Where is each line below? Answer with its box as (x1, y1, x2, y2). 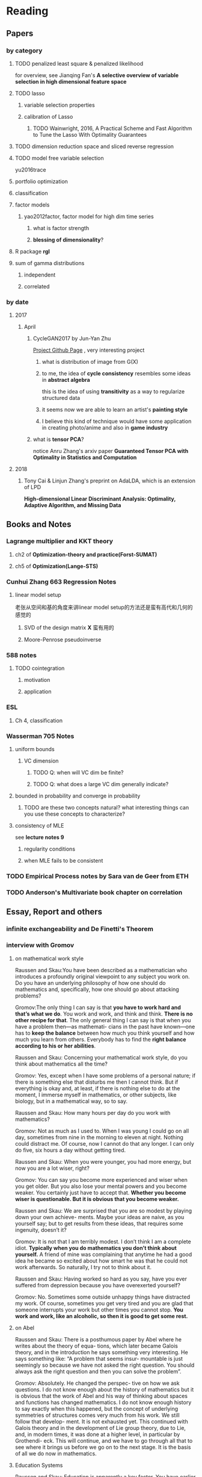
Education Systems (14, 1461, 63, 1469)
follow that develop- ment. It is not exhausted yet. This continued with (14, 1417, 188, 1425)
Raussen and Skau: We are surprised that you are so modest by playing (14, 1207, 192, 1214)
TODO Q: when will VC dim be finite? (32, 769, 124, 776)
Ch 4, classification (14, 717, 63, 724)
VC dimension (23, 757, 59, 764)
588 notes (6, 651, 37, 660)
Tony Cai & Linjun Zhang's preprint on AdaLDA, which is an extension (23, 477, 195, 484)
